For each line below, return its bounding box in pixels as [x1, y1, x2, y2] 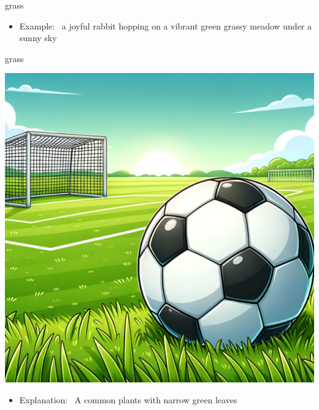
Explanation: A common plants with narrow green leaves [19, 393, 237, 406]
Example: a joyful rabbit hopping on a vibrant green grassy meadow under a [19, 19, 312, 32]
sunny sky [19, 31, 57, 44]
